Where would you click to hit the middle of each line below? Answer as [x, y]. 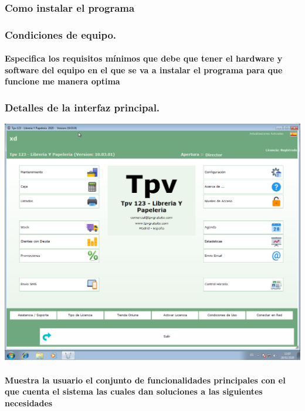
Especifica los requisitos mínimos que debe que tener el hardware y [144, 58]
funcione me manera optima [62, 81]
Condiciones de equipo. [61, 34]
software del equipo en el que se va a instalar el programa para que [144, 69]
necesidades [29, 402]
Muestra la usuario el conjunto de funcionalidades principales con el [145, 380]
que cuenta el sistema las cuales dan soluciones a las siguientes [134, 391]
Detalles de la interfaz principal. [82, 107]
